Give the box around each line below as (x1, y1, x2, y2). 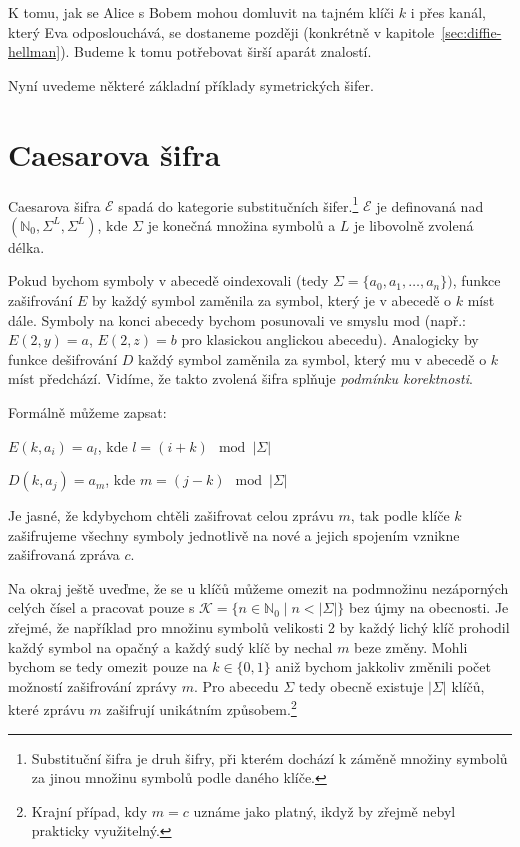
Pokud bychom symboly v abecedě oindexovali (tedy (8, 270, 329, 291)
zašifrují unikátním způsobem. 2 (106, 696, 297, 720)
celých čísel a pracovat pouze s (8, 597, 195, 618)
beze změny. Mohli (354, 636, 468, 657)
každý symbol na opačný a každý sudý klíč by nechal (8, 636, 333, 657)
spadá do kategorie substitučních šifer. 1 (118, 192, 359, 216)
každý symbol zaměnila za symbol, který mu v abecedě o (137, 348, 487, 369)
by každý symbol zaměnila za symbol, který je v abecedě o (91, 289, 452, 310)
